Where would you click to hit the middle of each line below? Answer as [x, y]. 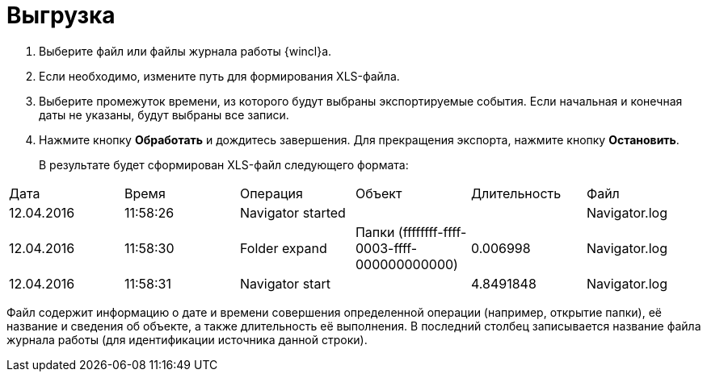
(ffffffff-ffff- [432, 232]
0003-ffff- [386, 248]
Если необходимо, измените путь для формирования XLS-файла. [219, 76]
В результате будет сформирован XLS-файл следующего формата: [224, 164]
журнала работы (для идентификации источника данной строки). [187, 339]
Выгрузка [61, 15]
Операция [271, 193]
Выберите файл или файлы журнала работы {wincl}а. [185, 51]
